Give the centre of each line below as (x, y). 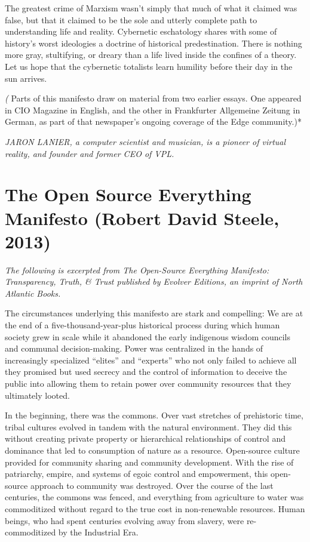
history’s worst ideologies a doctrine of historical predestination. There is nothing (154, 43)
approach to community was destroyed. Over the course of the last (152, 485)
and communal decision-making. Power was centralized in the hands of (134, 348)
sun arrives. (26, 78)
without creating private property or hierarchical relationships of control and (145, 438)
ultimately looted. (37, 395)
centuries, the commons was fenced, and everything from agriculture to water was (154, 497)
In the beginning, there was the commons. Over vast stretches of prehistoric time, (154, 415)
